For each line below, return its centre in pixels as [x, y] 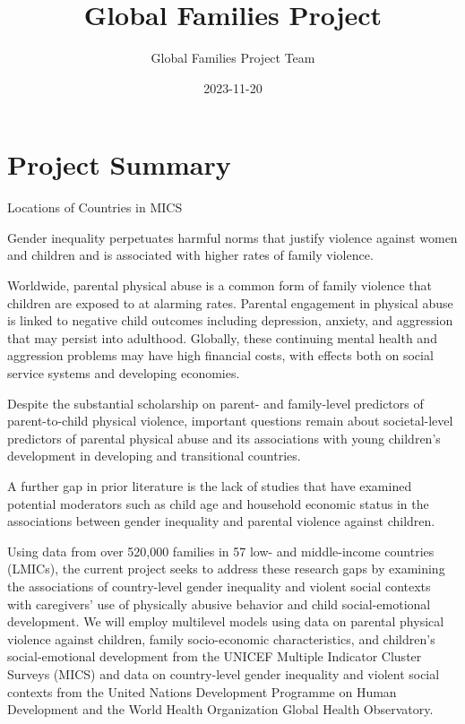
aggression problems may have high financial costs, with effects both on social [220, 355]
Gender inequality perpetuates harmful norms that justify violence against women [232, 237]
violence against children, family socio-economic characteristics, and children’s [221, 638]
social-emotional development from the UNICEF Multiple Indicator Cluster [215, 656]
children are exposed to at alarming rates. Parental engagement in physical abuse [230, 302]
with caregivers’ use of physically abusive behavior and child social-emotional [219, 603]
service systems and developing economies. [124, 373]
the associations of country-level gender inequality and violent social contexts [219, 586]
